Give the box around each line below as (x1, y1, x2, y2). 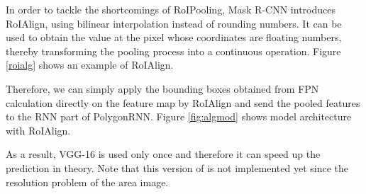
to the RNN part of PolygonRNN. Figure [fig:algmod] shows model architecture (6, 109, 352, 124)
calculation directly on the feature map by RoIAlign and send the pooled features (6, 95, 360, 110)
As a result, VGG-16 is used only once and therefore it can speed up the (6, 147, 321, 161)
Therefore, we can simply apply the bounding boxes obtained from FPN (6, 81, 319, 96)
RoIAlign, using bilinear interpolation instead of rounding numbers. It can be (6, 16, 342, 30)
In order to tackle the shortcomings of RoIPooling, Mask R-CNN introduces (6, 2, 335, 16)
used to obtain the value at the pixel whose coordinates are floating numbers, (6, 30, 342, 45)
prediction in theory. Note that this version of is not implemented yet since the (6, 160, 349, 175)
